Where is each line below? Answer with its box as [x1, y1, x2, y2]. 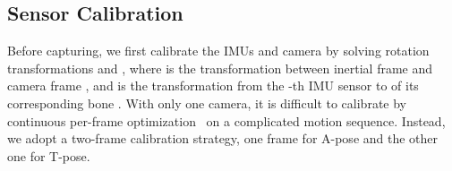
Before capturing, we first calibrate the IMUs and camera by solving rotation [7, 41, 430, 60]
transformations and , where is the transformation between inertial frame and [7, 58, 433, 77]
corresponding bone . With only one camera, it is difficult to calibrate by [7, 93, 406, 112]
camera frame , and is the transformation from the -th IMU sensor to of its [7, 76, 419, 95]
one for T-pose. [7, 146, 90, 165]
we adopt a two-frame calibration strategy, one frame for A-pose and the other [7, 129, 439, 148]
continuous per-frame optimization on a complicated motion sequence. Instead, [7, 111, 446, 130]
